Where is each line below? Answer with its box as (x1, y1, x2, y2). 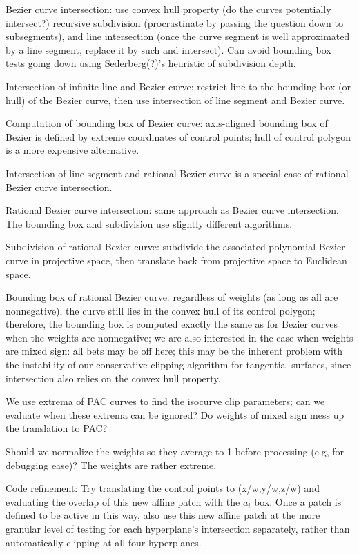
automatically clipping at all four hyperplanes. (6, 535, 202, 549)
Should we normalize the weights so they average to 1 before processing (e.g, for (6, 444, 345, 459)
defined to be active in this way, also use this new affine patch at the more (6, 508, 320, 522)
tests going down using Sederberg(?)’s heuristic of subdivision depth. (6, 56, 296, 70)
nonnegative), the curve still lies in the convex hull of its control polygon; (6, 303, 316, 317)
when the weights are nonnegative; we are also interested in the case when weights (6, 330, 353, 344)
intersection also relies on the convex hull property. (6, 370, 221, 385)
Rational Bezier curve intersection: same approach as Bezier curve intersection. (6, 203, 339, 217)
